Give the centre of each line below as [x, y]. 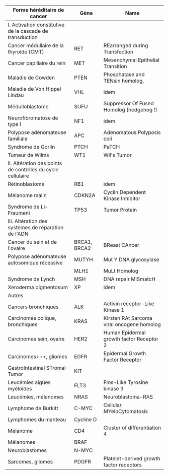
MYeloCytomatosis [126, 411]
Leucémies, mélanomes [36, 397]
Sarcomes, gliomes [30, 462]
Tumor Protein [120, 210]
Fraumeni [19, 213]
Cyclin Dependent [124, 192]
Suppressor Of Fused [129, 104]
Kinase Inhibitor [122, 198]
